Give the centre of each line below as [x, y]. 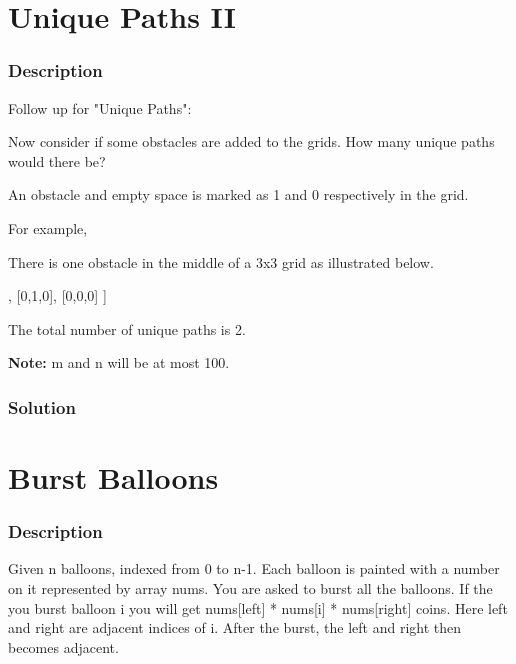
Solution [42, 406]
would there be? [57, 160]
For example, [48, 227]
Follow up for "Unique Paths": [100, 107]
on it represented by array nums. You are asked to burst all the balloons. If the [250, 587]
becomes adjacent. [63, 646]
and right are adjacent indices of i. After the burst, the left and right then [235, 627]
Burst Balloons [113, 476]
